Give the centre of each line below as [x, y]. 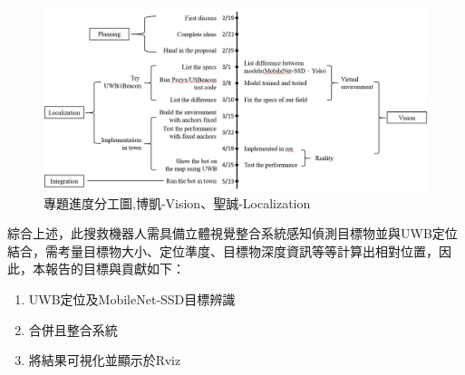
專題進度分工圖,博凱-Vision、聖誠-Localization [177, 202]
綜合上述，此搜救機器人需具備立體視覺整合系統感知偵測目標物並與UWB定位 [232, 233]
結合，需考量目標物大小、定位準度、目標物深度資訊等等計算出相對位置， [223, 250]
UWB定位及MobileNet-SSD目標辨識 [132, 299]
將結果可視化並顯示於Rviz [105, 360]
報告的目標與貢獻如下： [115, 269]
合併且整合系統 [73, 329]
